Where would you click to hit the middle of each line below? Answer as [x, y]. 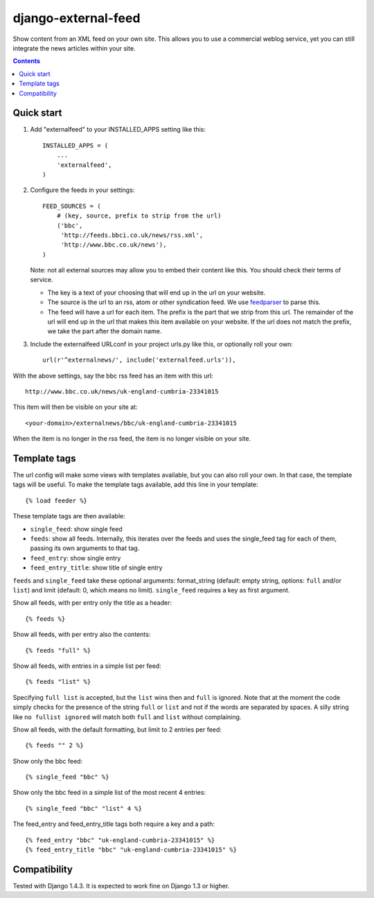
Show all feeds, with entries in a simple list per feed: [87, 666]
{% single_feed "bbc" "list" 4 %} [83, 808]
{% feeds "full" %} [58, 650]
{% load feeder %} [56, 500]
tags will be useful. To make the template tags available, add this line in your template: [135, 484]
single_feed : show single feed [76, 529]
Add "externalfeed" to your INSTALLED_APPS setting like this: [118, 130]
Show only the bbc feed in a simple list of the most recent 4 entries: [109, 793]
